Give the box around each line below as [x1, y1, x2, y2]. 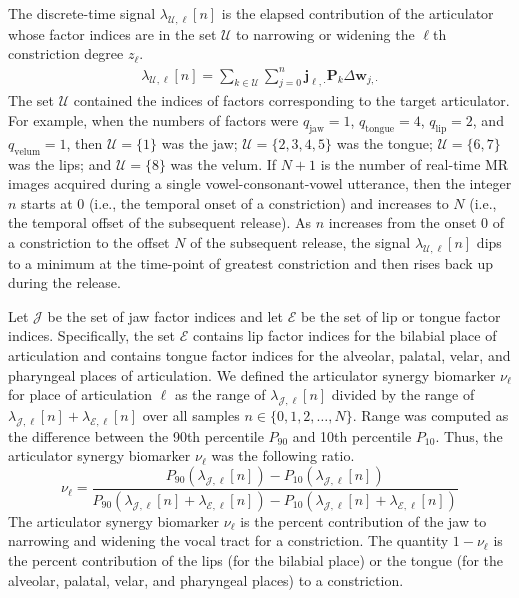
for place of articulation [8, 384, 152, 405]
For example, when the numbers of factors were [8, 109, 299, 130]
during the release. [8, 272, 121, 293]
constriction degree [8, 43, 124, 64]
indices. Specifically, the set [8, 325, 175, 346]
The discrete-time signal [8, 3, 156, 23]
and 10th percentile [292, 425, 412, 446]
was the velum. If [170, 153, 277, 174]
